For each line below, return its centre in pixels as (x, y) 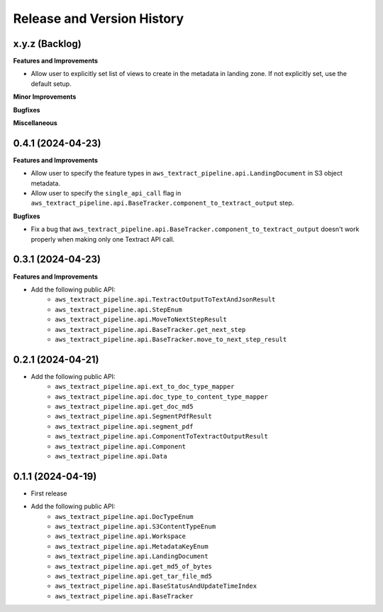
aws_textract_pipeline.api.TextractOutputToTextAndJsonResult (165, 300)
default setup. (51, 84)
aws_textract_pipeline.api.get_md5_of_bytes (134, 566)
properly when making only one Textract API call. (103, 239)
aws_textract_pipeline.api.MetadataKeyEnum (132, 546)
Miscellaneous (35, 123)
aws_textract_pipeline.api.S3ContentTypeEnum (135, 527)
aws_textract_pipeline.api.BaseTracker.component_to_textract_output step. (162, 203)
